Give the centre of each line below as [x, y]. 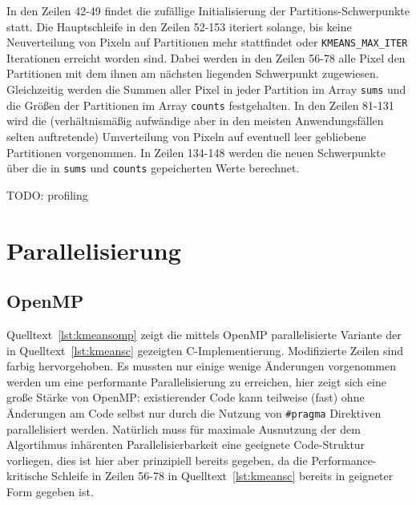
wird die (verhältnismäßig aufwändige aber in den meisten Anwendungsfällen [195, 121]
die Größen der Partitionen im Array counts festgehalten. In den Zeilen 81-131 [200, 105]
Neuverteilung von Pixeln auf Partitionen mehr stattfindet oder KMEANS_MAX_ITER [207, 42]
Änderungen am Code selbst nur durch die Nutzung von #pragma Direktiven [194, 412]
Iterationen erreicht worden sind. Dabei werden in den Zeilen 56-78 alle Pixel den [206, 57]
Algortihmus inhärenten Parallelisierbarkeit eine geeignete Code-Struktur [186, 444]
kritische [27, 476]
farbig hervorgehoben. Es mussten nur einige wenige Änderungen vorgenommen [202, 366]
